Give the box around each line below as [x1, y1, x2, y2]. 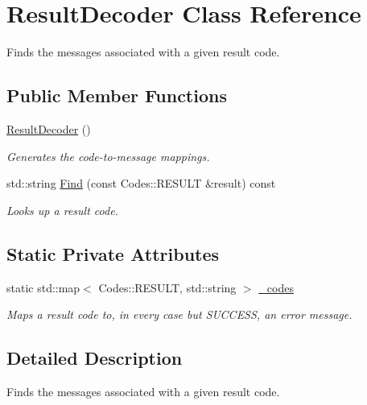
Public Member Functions [6, 83, 227, 108]
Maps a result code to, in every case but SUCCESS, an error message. [6, 306, 353, 323]
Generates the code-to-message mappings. [6, 147, 210, 164]
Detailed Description [6, 345, 183, 370]
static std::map [6, 279, 80, 295]
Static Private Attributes [6, 241, 220, 266]
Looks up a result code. [6, 201, 118, 218]
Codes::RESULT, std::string [98, 279, 237, 295]
